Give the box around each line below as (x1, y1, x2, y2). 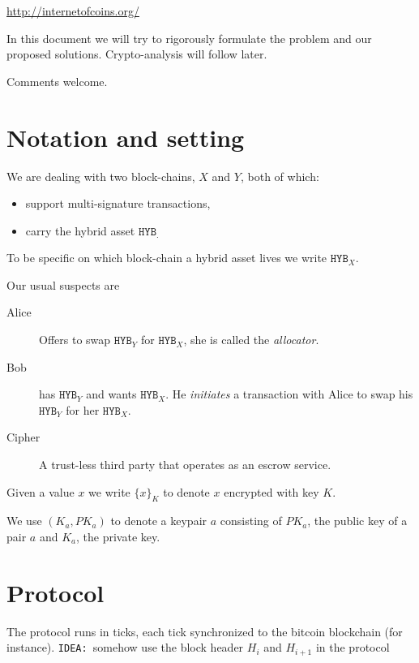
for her (66, 401, 100, 418)
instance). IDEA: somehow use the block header (6, 639, 244, 656)
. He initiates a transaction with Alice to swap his (165, 385, 413, 403)
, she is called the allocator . (183, 331, 319, 348)
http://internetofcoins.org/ (6, 2, 139, 19)
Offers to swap (39, 331, 111, 348)
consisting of (220, 512, 282, 529)
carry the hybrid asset (25, 222, 135, 239)
